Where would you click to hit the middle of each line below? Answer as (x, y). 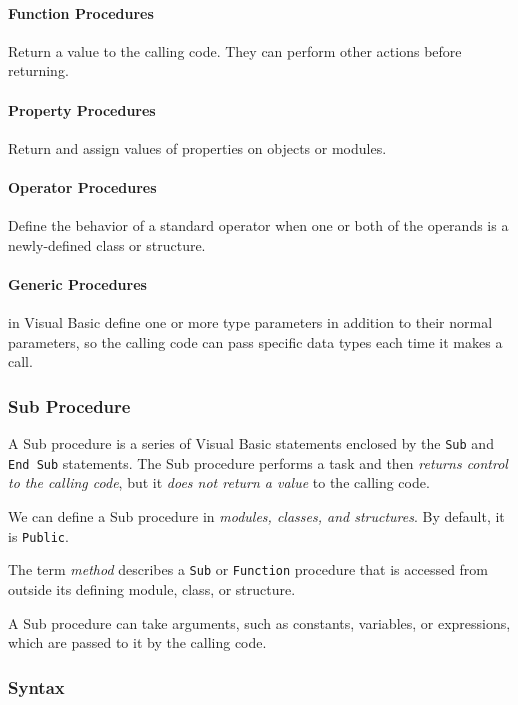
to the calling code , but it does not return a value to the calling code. (219, 482)
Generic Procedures (77, 283)
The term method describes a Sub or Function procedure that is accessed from (248, 569)
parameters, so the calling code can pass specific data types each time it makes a (255, 341)
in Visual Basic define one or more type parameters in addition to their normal (250, 322)
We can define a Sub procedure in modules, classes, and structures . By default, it (256, 516)
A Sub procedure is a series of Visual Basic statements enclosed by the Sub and (251, 443)
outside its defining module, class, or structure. (152, 588)
